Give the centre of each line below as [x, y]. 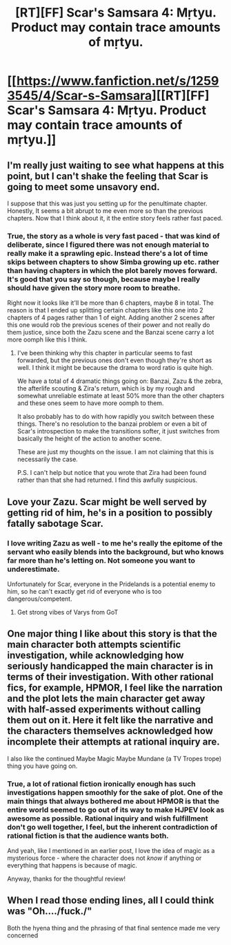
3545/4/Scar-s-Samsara [80, 96]
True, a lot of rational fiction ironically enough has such [101, 784]
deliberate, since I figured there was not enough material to [108, 245]
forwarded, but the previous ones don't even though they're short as [114, 360]
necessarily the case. [47, 459]
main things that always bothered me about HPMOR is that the [113, 801]
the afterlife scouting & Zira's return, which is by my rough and [106, 389]
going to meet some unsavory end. [83, 187]
